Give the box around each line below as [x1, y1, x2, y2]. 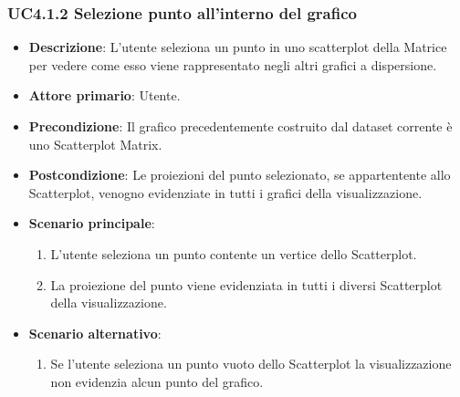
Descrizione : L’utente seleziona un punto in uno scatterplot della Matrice [28, 37, 447, 57]
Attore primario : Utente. [28, 86, 181, 105]
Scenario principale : [28, 214, 155, 233]
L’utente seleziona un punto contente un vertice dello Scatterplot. [50, 244, 417, 263]
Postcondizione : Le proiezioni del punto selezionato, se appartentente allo [28, 165, 451, 184]
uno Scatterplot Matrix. [28, 134, 162, 153]
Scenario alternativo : [28, 323, 162, 342]
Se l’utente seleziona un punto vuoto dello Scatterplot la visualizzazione [50, 354, 452, 373]
